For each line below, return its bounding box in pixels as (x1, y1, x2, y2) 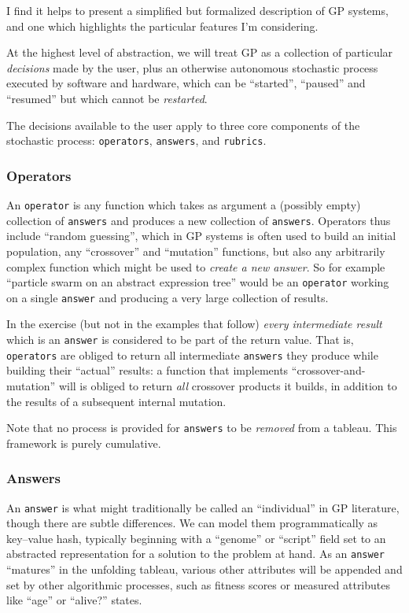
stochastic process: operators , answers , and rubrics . (6, 132, 267, 149)
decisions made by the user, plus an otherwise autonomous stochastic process (6, 59, 378, 76)
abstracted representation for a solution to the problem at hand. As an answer (6, 545, 385, 562)
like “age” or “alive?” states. (6, 592, 142, 608)
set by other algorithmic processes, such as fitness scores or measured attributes (6, 576, 391, 593)
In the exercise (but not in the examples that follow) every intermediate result (6, 316, 382, 332)
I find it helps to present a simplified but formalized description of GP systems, (6, 2, 389, 18)
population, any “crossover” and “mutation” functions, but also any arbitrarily (6, 242, 385, 259)
